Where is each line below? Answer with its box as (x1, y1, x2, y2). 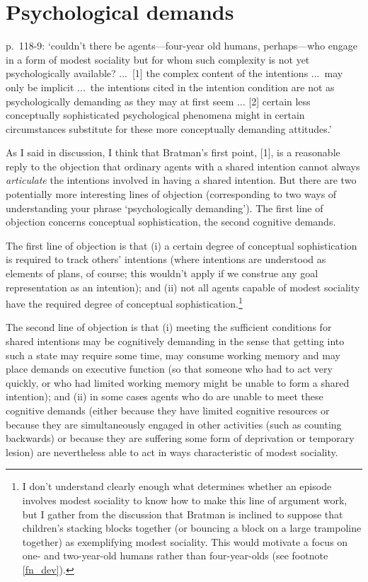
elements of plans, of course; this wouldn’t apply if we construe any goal (6, 266, 318, 281)
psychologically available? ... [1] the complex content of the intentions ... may (6, 66, 343, 81)
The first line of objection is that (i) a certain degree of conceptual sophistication (6, 238, 357, 252)
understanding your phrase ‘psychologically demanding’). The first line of (6, 200, 323, 215)
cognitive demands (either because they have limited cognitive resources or (6, 403, 330, 418)
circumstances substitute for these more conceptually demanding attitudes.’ (6, 121, 332, 136)
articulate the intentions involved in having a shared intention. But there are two (6, 173, 357, 187)
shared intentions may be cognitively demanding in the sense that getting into (6, 334, 345, 349)
